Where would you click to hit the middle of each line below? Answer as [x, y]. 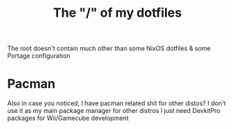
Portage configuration [39, 56]
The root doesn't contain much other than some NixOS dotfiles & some [109, 48]
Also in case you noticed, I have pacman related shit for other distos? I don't [117, 103]
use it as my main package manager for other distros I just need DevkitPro [114, 111]
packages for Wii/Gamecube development [68, 118]
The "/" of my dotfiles [117, 13]
